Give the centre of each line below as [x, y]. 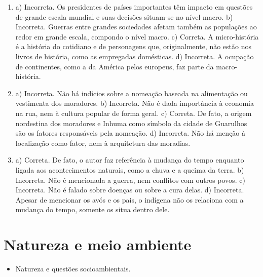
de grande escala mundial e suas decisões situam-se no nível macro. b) [124, 16]
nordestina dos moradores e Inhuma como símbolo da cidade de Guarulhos [131, 123]
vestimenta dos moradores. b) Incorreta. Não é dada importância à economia [135, 103]
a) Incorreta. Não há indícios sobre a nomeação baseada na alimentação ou [131, 93]
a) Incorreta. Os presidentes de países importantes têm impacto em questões [134, 7]
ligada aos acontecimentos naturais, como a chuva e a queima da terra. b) [130, 169]
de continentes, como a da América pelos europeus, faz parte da [115, 66]
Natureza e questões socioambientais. [73, 268]
